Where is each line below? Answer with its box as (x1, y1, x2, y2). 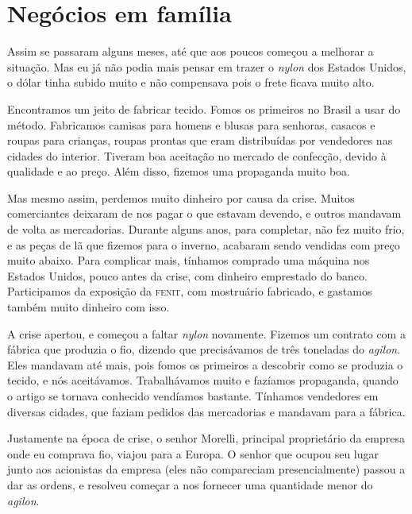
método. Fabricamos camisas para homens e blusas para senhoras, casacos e (7, 116, 375, 133)
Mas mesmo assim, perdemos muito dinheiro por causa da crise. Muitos (7, 189, 355, 206)
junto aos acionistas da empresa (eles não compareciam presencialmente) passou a (7, 461, 406, 477)
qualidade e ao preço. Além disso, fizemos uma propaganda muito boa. (7, 163, 350, 180)
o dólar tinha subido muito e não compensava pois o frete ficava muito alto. (7, 74, 375, 91)
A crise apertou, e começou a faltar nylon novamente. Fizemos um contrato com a (7, 325, 406, 342)
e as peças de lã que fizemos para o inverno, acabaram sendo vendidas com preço (7, 236, 400, 253)
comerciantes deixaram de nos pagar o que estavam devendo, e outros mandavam (7, 205, 402, 222)
